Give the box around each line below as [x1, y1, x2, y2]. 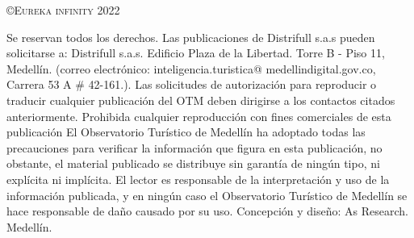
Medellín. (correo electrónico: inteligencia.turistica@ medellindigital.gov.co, [6, 60, 376, 77]
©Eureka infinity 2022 [6, 2, 120, 18]
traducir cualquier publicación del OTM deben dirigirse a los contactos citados [6, 91, 395, 108]
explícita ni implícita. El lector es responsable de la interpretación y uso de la [6, 170, 390, 187]
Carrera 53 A [6, 76, 72, 93]
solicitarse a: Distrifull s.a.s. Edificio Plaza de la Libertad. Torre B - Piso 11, [6, 44, 385, 61]
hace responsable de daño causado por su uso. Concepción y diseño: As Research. [6, 203, 408, 219]
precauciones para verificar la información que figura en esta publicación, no [6, 139, 383, 156]
